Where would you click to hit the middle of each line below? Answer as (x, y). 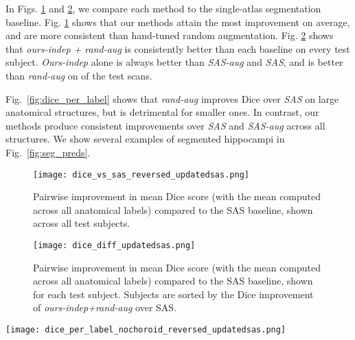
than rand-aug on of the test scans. (79, 75)
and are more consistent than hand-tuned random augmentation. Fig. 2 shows (170, 35)
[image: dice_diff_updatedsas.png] (114, 245)
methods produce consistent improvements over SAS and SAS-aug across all (165, 125)
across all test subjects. (82, 223)
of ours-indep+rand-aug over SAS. (105, 307)
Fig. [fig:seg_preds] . (48, 152)
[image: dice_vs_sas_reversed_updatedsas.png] (141, 174)
